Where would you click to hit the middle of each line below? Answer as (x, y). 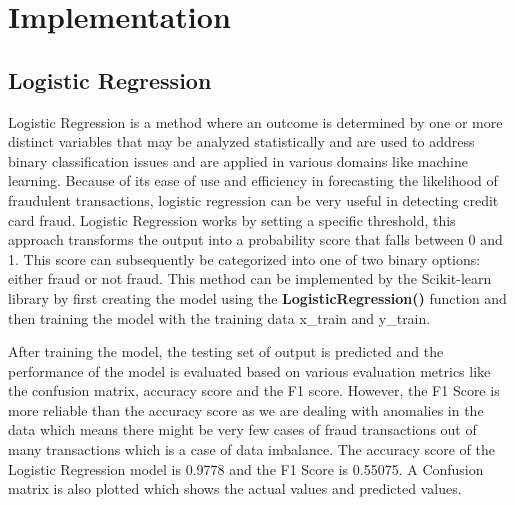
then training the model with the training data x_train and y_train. (219, 317)
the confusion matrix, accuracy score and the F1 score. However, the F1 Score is (254, 390)
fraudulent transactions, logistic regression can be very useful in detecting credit (253, 199)
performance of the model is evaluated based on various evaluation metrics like (249, 370)
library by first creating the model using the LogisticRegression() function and (257, 297)
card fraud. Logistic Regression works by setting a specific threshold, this (232, 219)
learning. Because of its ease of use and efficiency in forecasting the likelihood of (253, 180)
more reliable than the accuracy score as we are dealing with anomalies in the (246, 409)
